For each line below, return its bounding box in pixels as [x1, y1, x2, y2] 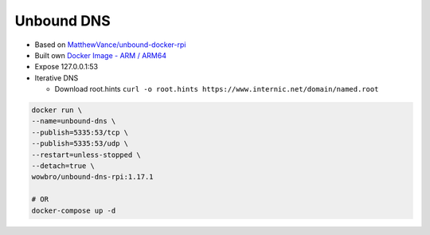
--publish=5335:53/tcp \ [31, 127, 129, 137]
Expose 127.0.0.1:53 [34, 62, 99, 72]
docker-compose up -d [31, 206, 116, 215]
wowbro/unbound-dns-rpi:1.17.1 [31, 172, 154, 182]
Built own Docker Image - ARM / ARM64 [34, 50, 167, 60]
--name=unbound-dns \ [31, 116, 116, 126]
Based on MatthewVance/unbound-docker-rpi [34, 40, 186, 49]
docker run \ [31, 106, 83, 115]
